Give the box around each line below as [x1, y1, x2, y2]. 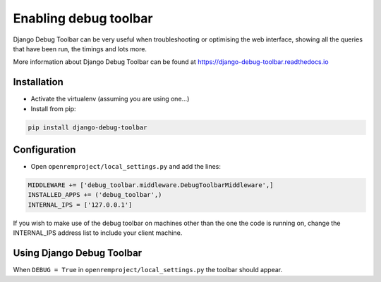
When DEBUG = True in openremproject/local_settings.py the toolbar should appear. [13, 266, 283, 274]
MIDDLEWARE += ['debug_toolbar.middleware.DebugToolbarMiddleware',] [28, 181, 274, 189]
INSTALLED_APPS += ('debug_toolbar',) [28, 191, 162, 199]
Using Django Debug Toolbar [13, 247, 143, 259]
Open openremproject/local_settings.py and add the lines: [30, 162, 222, 171]
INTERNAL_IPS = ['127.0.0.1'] [28, 200, 133, 209]
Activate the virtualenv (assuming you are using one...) [30, 95, 190, 103]
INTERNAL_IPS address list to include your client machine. [13, 229, 183, 237]
